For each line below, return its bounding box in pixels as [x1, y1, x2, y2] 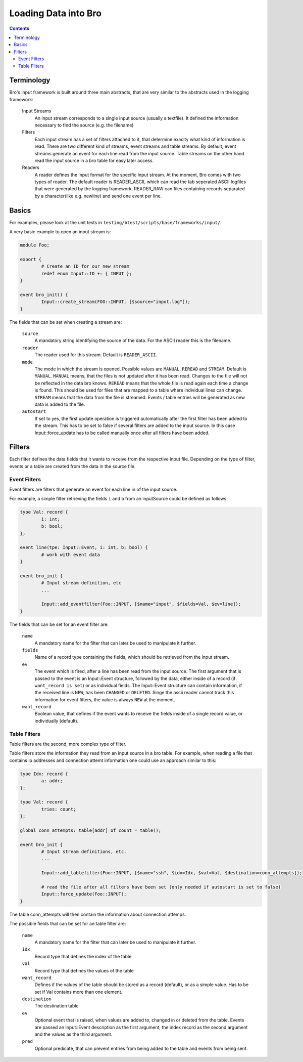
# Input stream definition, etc [41, 580, 121, 586]
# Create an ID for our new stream [41, 264, 130, 269]
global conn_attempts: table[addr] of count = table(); [20, 827, 162, 833]
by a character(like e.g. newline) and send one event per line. [34, 193, 162, 199]
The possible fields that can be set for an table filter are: [9, 921, 126, 927]
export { [20, 256, 42, 262]
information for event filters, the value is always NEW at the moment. [34, 696, 175, 703]
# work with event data [41, 551, 100, 558]
